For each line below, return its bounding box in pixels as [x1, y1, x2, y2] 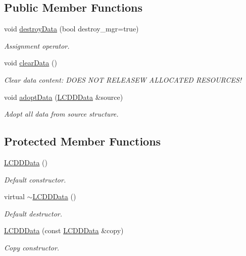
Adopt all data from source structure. [4, 108, 119, 119]
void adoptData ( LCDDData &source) [4, 91, 123, 102]
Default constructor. [4, 174, 66, 185]
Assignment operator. [4, 40, 70, 51]
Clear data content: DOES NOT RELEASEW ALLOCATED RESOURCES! [4, 74, 242, 85]
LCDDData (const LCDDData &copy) [4, 225, 124, 236]
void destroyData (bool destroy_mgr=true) [4, 23, 139, 34]
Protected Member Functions [4, 133, 161, 149]
